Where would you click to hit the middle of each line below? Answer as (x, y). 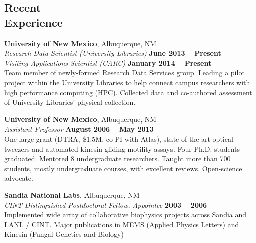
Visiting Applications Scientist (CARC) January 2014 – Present (108, 63)
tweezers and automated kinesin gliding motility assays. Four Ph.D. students (122, 148)
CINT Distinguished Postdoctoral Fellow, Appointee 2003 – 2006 (106, 205)
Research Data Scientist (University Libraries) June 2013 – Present (113, 53)
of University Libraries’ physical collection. (70, 102)
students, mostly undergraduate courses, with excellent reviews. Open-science (123, 168)
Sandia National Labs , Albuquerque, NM (72, 195)
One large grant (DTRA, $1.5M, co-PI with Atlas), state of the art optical (119, 138)
